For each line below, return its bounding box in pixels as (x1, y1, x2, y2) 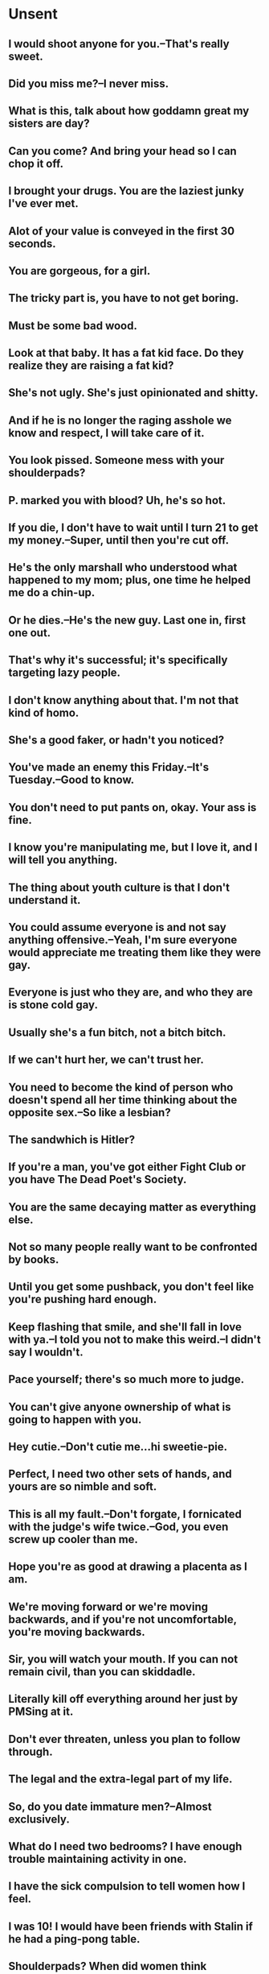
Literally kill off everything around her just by (8, 1692, 238, 1706)
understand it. (8, 893, 81, 907)
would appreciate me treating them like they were (8, 946, 262, 959)
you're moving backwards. (8, 1624, 146, 1639)
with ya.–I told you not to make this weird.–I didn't (8, 1332, 261, 1346)
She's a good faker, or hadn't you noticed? (8, 734, 225, 747)
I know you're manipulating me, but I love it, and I (8, 841, 259, 855)
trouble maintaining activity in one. (8, 1852, 187, 1865)
